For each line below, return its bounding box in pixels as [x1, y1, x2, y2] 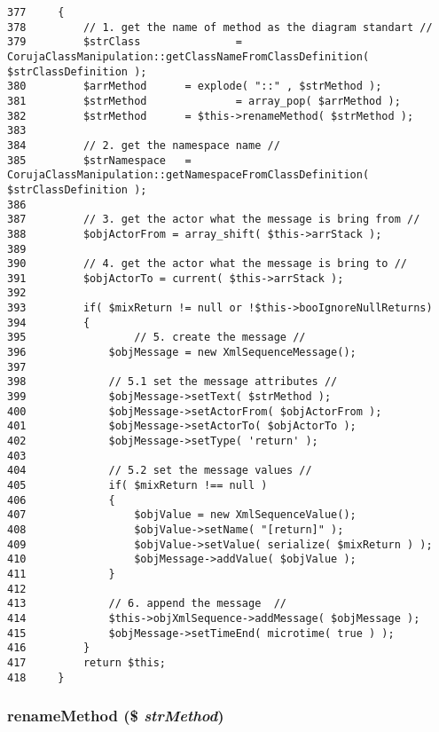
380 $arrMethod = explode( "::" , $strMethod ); [7, 80, 382, 93]
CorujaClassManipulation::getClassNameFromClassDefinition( [7, 50, 370, 63]
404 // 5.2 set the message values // [7, 464, 312, 477]
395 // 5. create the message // [7, 331, 306, 344]
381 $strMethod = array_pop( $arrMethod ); [7, 94, 401, 107]
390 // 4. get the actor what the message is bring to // [7, 257, 408, 271]
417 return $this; [7, 656, 166, 669]
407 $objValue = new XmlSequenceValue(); [7, 508, 357, 522]
